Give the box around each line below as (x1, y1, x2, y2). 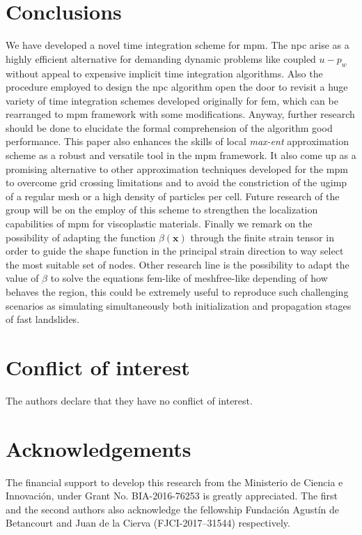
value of (6, 271, 39, 285)
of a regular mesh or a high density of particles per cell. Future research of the (6, 188, 340, 203)
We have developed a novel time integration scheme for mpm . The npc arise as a (6, 38, 349, 52)
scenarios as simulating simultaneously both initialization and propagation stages (6, 298, 352, 312)
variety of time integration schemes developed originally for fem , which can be (6, 93, 338, 107)
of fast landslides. (6, 312, 80, 326)
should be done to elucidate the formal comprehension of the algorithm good (6, 120, 333, 135)
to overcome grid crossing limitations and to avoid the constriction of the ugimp (6, 175, 347, 190)
